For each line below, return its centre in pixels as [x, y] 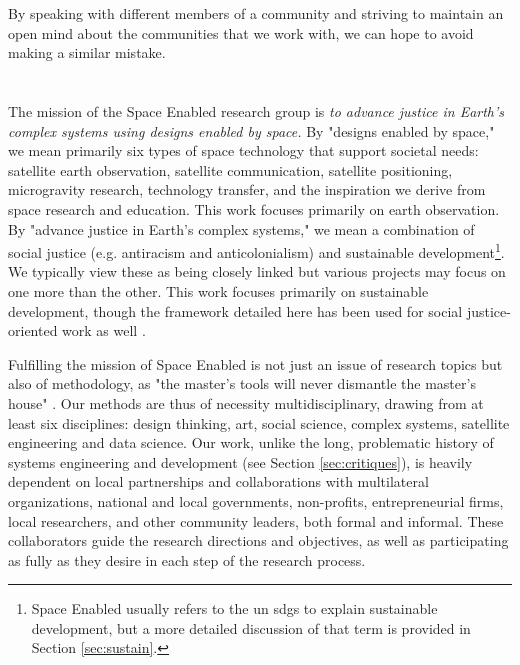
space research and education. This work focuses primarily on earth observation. [254, 208]
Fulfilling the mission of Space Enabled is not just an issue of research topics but [255, 363]
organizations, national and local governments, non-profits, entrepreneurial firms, [256, 500]
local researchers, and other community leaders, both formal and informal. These [256, 520]
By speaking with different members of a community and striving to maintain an [256, 13]
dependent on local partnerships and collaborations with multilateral [218, 481]
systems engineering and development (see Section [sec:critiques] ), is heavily [240, 461]
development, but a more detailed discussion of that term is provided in [251, 627]
